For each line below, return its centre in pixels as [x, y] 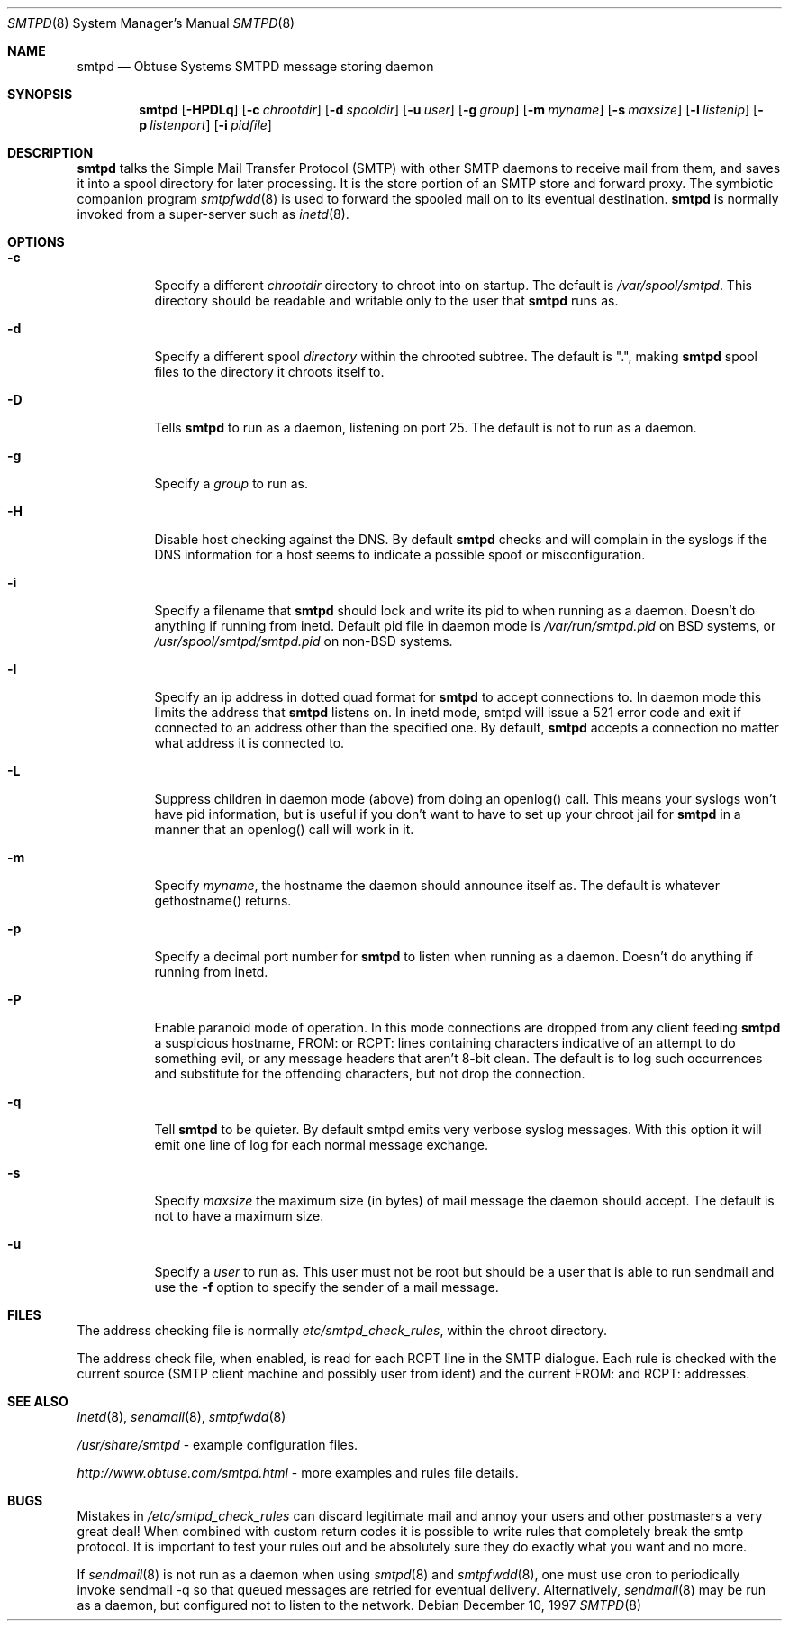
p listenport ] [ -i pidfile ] [205, 125]
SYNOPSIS [40, 94]
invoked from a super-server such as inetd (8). [213, 214]
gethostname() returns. [223, 900]
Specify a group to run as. [231, 483]
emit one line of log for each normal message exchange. [321, 1145]
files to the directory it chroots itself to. [269, 372]
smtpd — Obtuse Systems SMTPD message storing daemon [255, 66]
